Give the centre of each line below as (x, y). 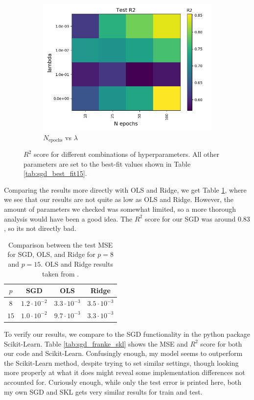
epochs (56, 140)
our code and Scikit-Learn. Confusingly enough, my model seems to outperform (123, 353)
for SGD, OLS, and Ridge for (51, 254)
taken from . (61, 273)
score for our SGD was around (190, 218)
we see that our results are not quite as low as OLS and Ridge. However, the (119, 199)
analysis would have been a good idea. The (68, 218)
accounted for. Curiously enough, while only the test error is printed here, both (123, 382)
